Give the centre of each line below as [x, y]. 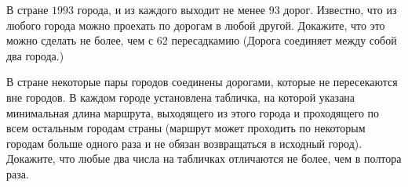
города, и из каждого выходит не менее [171, 9]
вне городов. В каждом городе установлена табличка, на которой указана [181, 97]
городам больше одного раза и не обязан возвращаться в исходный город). [184, 143]
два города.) [35, 55]
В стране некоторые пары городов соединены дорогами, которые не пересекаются [202, 82]
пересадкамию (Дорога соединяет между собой [284, 40]
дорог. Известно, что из [340, 9]
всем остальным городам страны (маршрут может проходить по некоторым [186, 128]
